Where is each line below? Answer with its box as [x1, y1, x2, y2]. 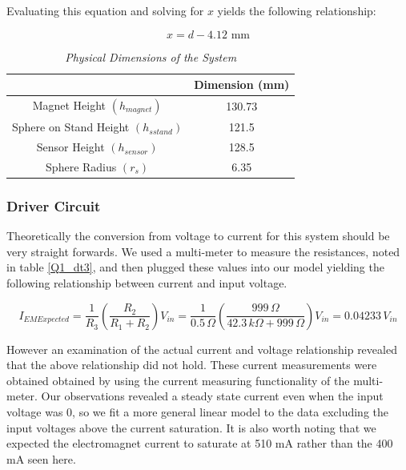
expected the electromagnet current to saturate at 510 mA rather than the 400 [6, 435, 393, 452]
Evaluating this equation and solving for [6, 2, 204, 18]
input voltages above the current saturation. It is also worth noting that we [6, 419, 376, 436]
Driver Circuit [6, 195, 101, 215]
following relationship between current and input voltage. [6, 275, 287, 291]
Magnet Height [32, 97, 107, 114]
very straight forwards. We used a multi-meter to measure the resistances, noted [6, 243, 400, 259]
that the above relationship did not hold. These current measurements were [6, 356, 377, 373]
